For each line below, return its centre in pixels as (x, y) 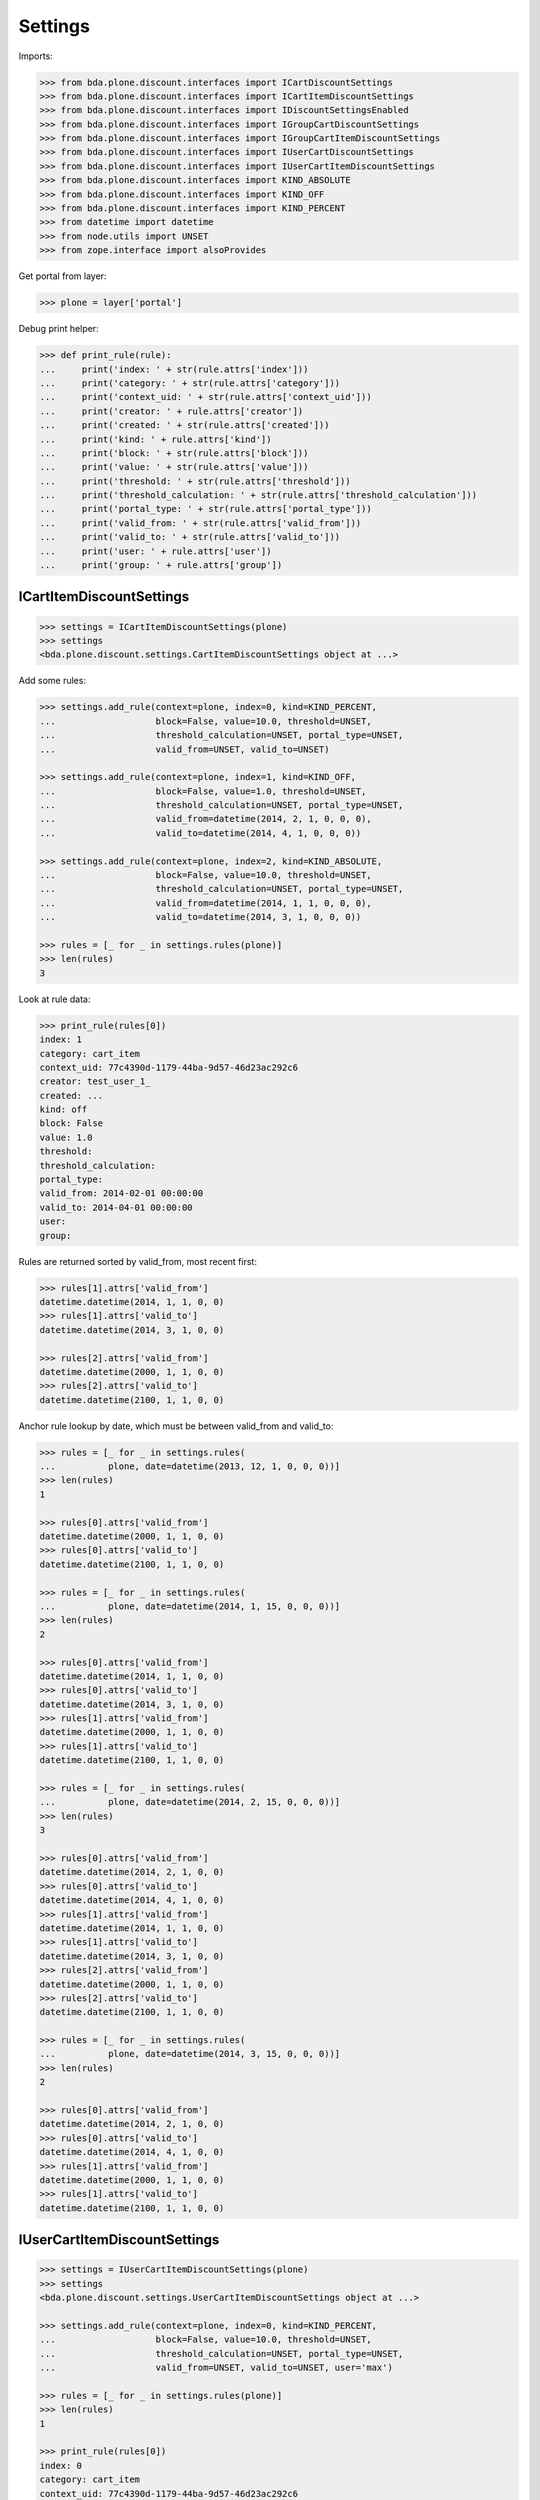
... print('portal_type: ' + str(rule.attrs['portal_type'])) (205, 509)
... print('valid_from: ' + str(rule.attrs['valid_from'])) (200, 523)
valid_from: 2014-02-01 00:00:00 (121, 1193)
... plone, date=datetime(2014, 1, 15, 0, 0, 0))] (190, 1606)
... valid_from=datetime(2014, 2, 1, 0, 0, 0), (205, 819)
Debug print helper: (58, 329)
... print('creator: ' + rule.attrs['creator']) (171, 411)
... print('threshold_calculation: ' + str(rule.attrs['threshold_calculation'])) (258, 495)
